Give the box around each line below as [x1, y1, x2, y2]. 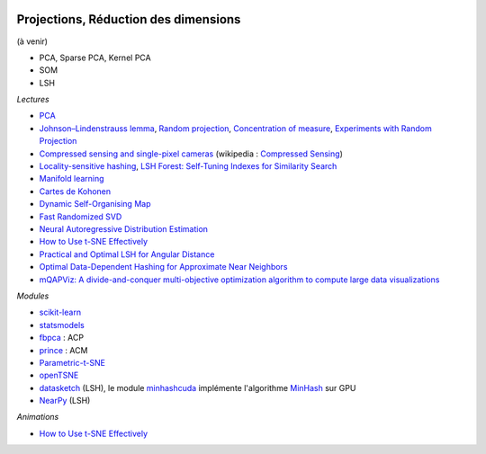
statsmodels [39, 319, 85, 330]
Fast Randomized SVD [39, 211, 122, 222]
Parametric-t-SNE [39, 357, 105, 368]
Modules [16, 290, 49, 301]
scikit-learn [39, 307, 81, 318]
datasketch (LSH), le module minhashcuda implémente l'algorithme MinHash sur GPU [39, 382, 356, 393]
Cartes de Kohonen [39, 185, 112, 197]
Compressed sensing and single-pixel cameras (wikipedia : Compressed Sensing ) [39, 148, 344, 159]
